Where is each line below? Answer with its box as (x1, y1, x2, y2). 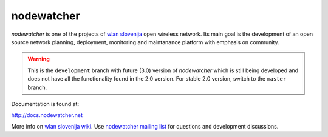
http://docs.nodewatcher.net (11, 112, 83, 119)
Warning (27, 55, 50, 63)
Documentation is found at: (11, 100, 79, 107)
